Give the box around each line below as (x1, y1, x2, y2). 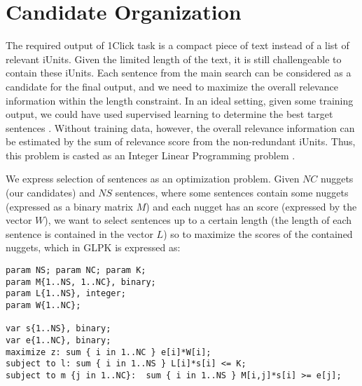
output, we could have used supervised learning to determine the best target (6, 107, 333, 121)
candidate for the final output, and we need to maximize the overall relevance (6, 79, 338, 93)
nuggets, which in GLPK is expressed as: (6, 240, 181, 255)
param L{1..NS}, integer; (6, 288, 126, 299)
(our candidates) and (6, 185, 95, 200)
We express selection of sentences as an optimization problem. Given (6, 171, 300, 186)
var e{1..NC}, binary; (6, 335, 111, 345)
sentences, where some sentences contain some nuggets (115, 185, 349, 200)
